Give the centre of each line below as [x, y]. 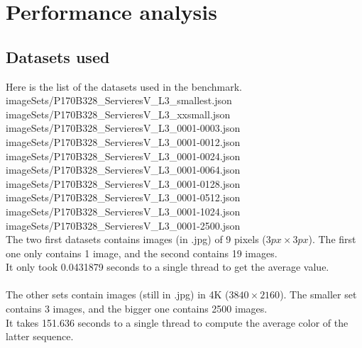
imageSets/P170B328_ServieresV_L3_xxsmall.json [118, 114]
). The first [332, 239]
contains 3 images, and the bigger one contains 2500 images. [137, 309]
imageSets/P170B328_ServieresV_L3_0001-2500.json [123, 225]
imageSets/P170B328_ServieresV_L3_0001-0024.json [123, 156]
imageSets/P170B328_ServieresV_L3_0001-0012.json [123, 141]
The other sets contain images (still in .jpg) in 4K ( [117, 294]
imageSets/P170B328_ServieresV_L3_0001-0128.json [123, 183]
